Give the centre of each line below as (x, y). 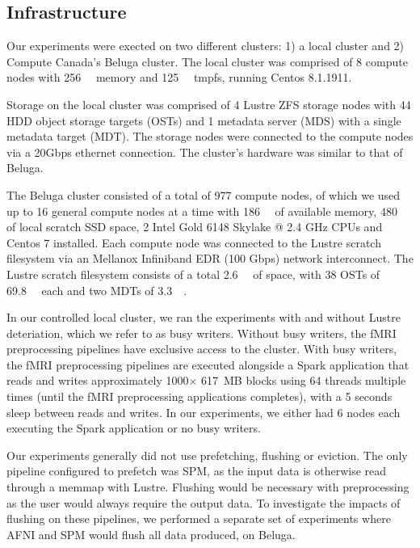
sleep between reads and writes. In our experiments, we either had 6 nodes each (204, 412)
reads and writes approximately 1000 (98, 380)
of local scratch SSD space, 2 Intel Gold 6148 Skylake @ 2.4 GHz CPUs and (195, 227)
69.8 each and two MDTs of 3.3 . (97, 290)
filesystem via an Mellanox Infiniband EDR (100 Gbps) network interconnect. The (210, 258)
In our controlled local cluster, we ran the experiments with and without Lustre (204, 317)
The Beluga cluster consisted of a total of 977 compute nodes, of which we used (204, 194)
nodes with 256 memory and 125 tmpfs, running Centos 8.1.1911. (179, 77)
